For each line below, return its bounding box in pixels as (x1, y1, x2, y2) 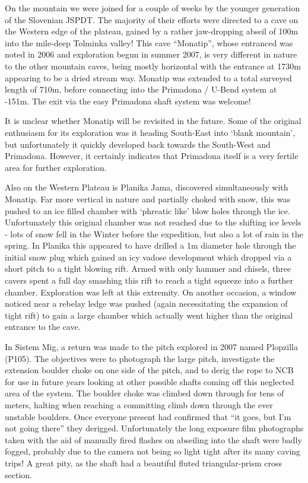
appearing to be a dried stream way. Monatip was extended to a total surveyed (5, 71, 292, 84)
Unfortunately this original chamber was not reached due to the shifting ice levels (5, 216, 301, 228)
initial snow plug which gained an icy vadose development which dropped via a (5, 250, 292, 263)
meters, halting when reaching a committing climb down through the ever (5, 399, 273, 411)
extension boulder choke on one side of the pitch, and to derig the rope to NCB (5, 364, 294, 376)
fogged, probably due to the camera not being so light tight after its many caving (5, 445, 301, 457)
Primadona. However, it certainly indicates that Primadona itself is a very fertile (5, 150, 299, 162)
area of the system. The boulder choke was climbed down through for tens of (5, 387, 284, 399)
